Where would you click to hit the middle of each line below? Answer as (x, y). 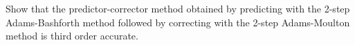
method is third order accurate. (72, 36)
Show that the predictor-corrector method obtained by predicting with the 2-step (178, 8)
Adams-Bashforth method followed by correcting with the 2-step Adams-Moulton (178, 22)
